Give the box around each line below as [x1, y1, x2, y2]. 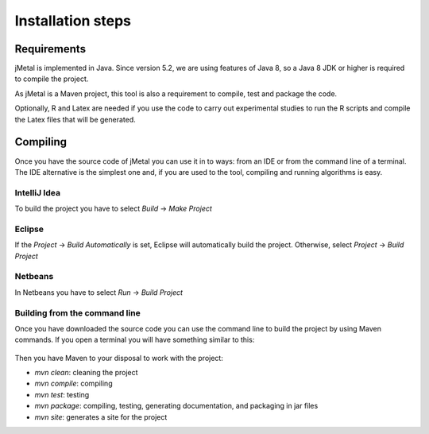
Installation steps [14, 12, 131, 29]
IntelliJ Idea [14, 187, 61, 198]
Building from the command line [14, 307, 141, 318]
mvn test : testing [34, 389, 90, 399]
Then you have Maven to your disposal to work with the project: [14, 353, 224, 362]
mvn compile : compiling [34, 378, 113, 389]
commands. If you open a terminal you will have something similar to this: [14, 335, 255, 345]
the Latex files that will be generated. [14, 114, 137, 124]
